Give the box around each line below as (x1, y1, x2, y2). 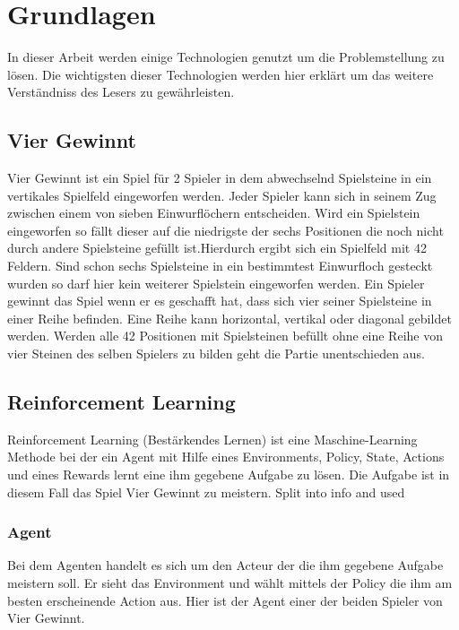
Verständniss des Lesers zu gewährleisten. (7, 82, 235, 101)
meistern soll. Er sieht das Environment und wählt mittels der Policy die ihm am (7, 574, 453, 592)
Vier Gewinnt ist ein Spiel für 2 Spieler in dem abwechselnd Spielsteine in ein (7, 168, 432, 187)
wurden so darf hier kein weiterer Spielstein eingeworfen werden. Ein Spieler (7, 273, 425, 292)
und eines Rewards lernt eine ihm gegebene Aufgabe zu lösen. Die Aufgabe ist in (7, 465, 450, 484)
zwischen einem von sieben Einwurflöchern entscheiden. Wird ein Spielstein (7, 203, 420, 222)
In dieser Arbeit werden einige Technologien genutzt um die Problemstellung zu (7, 47, 445, 66)
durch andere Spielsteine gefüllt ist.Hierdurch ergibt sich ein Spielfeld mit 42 (7, 238, 427, 257)
